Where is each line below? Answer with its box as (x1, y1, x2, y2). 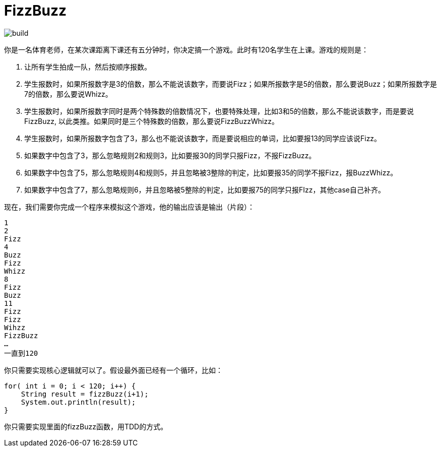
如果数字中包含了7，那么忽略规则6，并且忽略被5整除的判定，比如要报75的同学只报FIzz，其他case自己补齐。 (24, 185, 386, 194)
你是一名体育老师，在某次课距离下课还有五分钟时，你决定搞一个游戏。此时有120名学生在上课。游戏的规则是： (4, 45, 369, 54)
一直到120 (4, 349, 38, 357)
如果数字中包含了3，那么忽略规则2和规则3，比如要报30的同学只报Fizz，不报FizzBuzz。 (24, 151, 316, 160)
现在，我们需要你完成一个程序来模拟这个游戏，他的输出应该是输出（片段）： (4, 202, 255, 211)
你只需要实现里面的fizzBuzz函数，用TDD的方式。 (4, 422, 168, 431)
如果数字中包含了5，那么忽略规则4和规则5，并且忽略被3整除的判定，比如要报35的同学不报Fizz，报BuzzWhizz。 (24, 168, 398, 177)
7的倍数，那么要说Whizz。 (24, 89, 112, 98)
